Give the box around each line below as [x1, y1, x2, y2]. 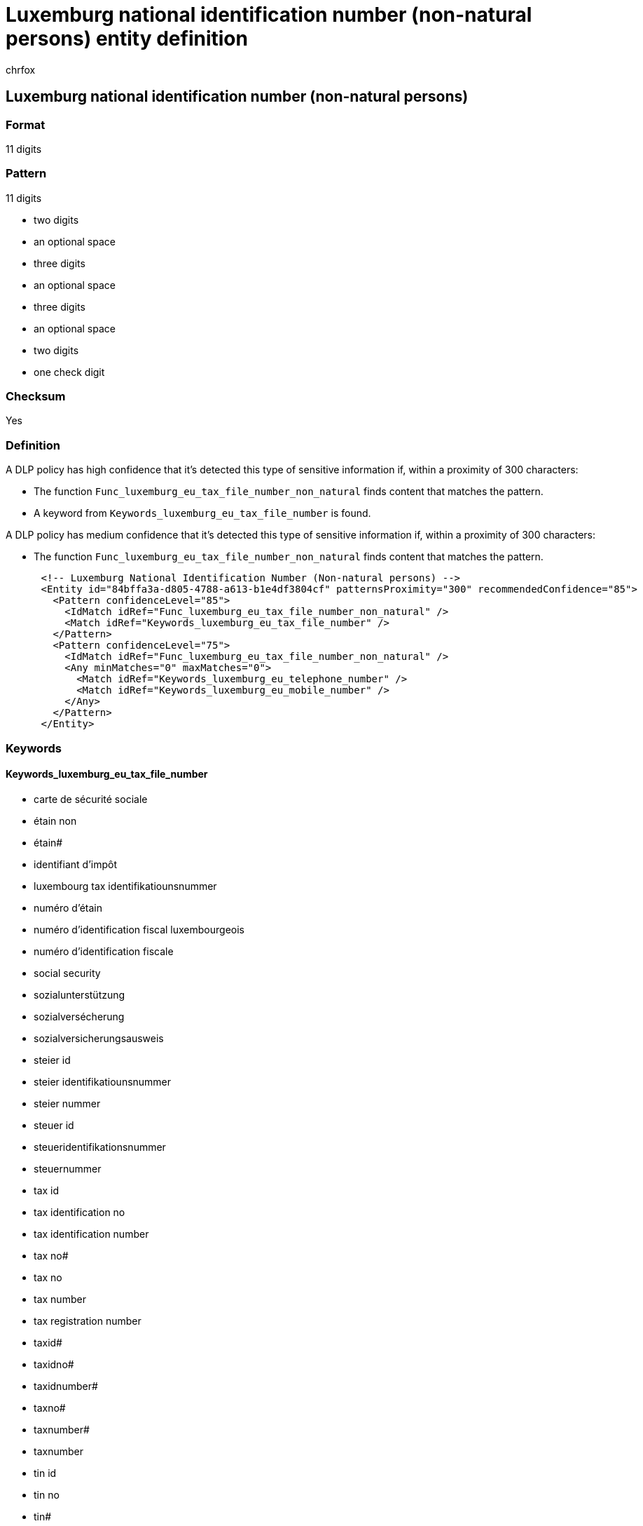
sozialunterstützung [34, 988, 125, 1001]
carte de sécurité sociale [34, 792, 148, 805]
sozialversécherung [34, 1010, 125, 1022]
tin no [34, 1488, 60, 1501]
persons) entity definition [6, 27, 248, 50]
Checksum [6, 389, 66, 404]
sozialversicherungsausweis [34, 1032, 164, 1044]
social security [34, 966, 101, 979]
